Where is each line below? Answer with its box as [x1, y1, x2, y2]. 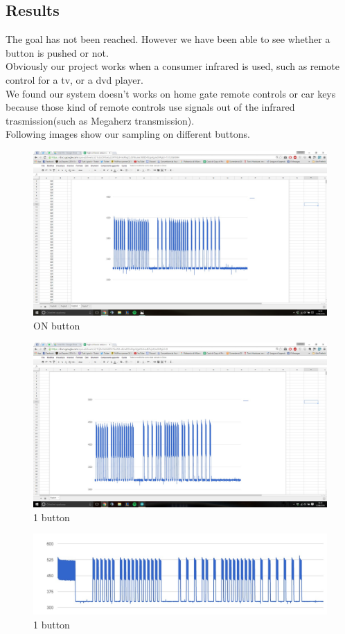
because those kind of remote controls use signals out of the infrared [6, 100, 295, 114]
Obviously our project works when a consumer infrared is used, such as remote [6, 59, 339, 73]
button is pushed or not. [6, 45, 109, 60]
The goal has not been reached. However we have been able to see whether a [6, 32, 330, 46]
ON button [33, 318, 80, 333]
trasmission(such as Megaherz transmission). [6, 113, 195, 127]
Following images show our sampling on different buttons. [6, 127, 250, 141]
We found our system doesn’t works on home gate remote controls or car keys [6, 86, 336, 100]
